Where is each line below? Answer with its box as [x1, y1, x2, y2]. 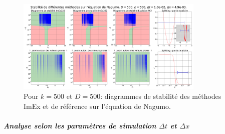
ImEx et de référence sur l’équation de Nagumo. [24, 100, 171, 111]
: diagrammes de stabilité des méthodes [100, 91, 221, 101]
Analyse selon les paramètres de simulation [4, 120, 156, 130]
